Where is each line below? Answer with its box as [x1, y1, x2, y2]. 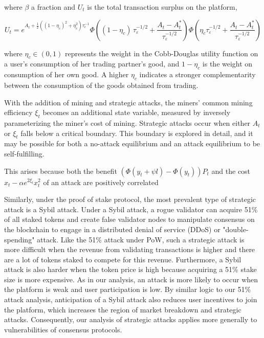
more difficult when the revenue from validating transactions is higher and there [4, 244, 255, 255]
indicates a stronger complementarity [139, 69, 256, 80]
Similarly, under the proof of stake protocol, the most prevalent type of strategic [4, 194, 256, 205]
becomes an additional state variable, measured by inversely [42, 107, 231, 118]
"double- [223, 223, 249, 234]
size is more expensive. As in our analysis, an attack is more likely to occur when [4, 274, 258, 284]
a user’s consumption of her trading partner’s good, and [4, 58, 180, 69]
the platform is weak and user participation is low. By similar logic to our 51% [4, 284, 251, 295]
